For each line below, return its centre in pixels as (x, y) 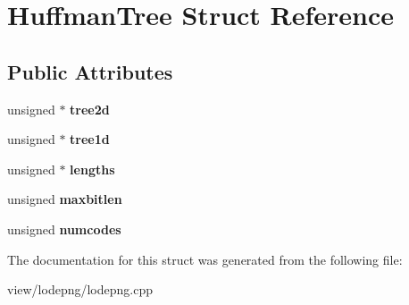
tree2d (90, 109)
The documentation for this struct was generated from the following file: (205, 259)
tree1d (90, 139)
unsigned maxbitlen (65, 199)
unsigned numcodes (64, 229)
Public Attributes (90, 71)
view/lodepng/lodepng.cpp (80, 289)
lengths (92, 169)
